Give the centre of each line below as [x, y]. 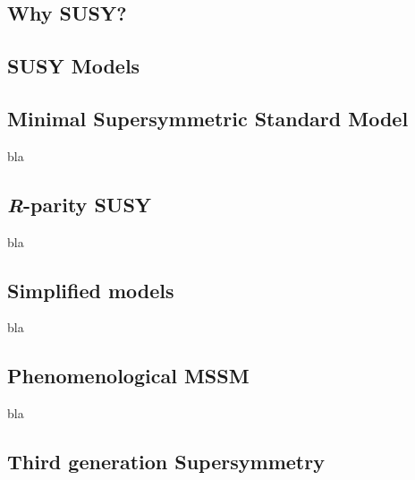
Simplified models [91, 290]
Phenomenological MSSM [128, 376]
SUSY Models [74, 66]
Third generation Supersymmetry [166, 462]
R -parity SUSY [80, 204]
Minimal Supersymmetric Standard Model [208, 118]
